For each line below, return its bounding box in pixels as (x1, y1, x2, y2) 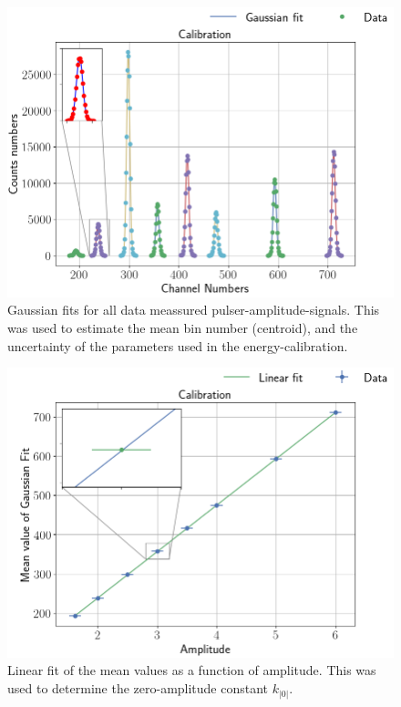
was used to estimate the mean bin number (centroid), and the (7, 317, 358, 337)
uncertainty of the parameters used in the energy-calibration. (7, 336, 348, 355)
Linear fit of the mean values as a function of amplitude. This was (7, 660, 376, 680)
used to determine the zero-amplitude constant (7, 679, 269, 698)
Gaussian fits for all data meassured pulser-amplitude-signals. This (7, 300, 380, 319)
